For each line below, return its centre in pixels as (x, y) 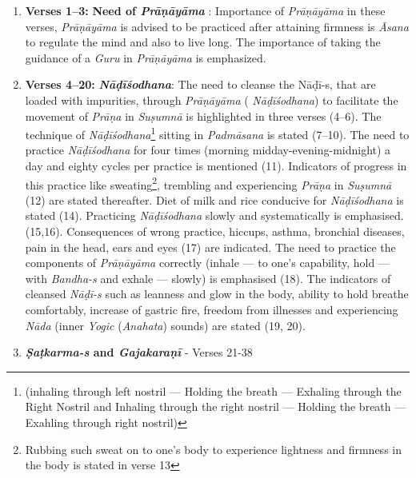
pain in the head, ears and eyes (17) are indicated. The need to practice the (210, 247)
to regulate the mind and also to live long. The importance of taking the (203, 42)
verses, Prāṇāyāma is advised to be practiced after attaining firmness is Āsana (217, 26)
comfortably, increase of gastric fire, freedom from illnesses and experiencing (212, 309)
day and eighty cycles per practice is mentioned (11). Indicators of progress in (216, 165)
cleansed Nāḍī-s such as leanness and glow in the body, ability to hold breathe (217, 294)
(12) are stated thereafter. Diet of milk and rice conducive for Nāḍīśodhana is (214, 199)
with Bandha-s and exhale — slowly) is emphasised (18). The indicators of (208, 278)
